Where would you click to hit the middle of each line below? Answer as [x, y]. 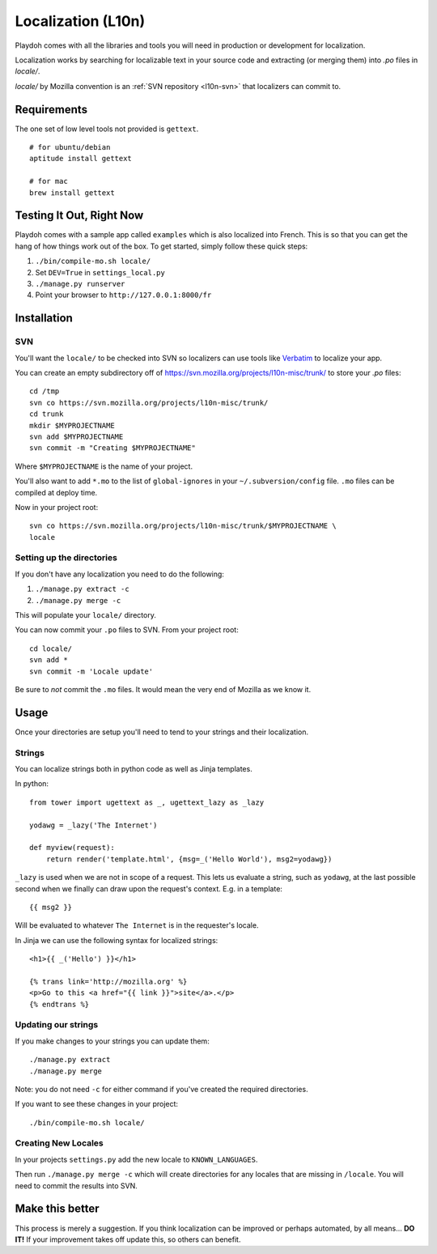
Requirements [51, 109]
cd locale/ [51, 648]
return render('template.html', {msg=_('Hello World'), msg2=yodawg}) [189, 859]
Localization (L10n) [80, 21]
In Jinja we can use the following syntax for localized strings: [117, 940]
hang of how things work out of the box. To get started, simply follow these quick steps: [161, 246]
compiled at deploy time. [56, 492]
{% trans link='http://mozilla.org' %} [108, 981]
